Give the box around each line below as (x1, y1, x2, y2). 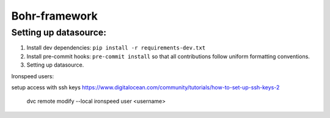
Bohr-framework (11, 9, 98, 23)
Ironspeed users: (11, 72, 54, 79)
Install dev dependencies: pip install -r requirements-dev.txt (26, 44, 206, 51)
